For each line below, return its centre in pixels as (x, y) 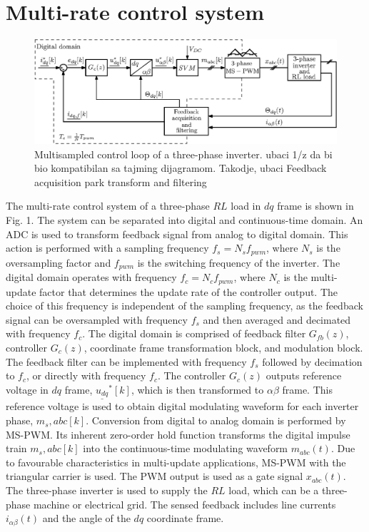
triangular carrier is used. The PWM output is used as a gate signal (155, 476)
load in (246, 206)
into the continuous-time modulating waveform (186, 448)
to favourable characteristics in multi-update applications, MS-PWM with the (176, 462)
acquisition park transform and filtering (121, 181)
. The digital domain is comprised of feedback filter (194, 333)
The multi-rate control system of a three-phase (108, 206)
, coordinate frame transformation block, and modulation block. (223, 347)
